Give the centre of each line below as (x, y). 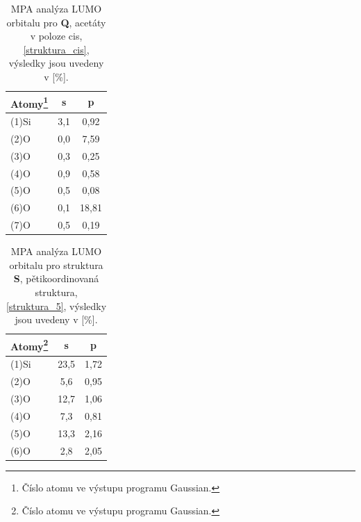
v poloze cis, (56, 36)
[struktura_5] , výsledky (56, 305)
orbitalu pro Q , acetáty (56, 22)
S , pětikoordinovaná (56, 278)
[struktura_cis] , (56, 49)
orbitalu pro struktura (56, 264)
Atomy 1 (30, 102)
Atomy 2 (30, 345)
